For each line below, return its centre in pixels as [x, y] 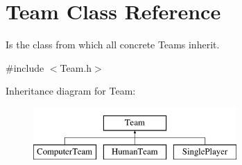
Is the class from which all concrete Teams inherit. [113, 45]
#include [25, 67]
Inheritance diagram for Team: [71, 91]
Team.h [76, 67]
